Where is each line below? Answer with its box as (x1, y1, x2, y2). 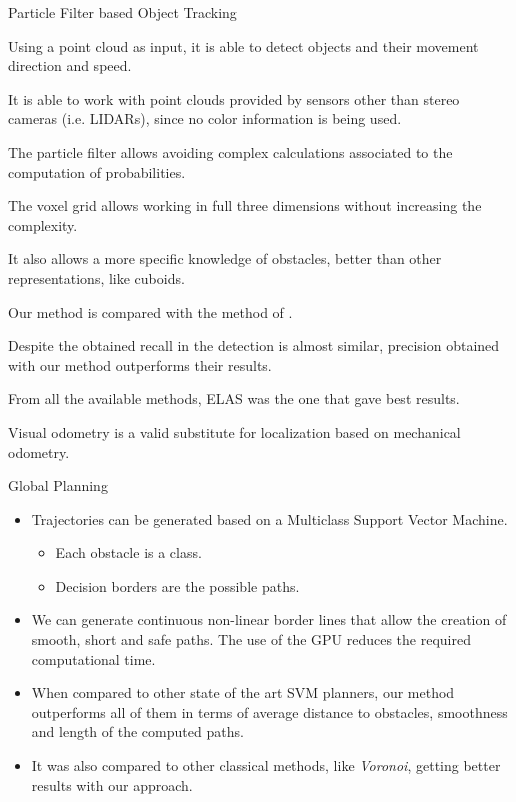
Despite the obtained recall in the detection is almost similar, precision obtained (8, 335, 500, 356)
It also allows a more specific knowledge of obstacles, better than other (8, 248, 442, 269)
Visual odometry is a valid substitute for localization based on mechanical (8, 421, 461, 442)
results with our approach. (31, 774, 193, 795)
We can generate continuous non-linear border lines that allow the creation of (31, 609, 507, 630)
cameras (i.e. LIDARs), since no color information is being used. (8, 108, 402, 129)
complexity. (8, 214, 78, 235)
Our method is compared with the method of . (8, 301, 293, 322)
